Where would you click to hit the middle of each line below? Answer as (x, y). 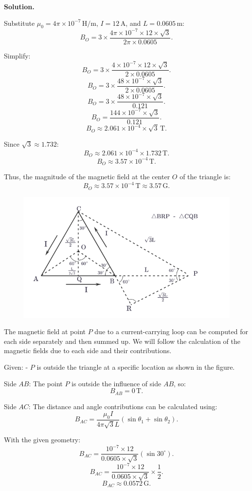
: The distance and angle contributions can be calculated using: (123, 406)
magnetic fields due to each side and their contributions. (88, 350)
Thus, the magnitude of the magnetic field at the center (87, 177)
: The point (46, 383)
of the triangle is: (205, 177)
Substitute (19, 23)
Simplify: (17, 55)
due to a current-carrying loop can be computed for (171, 331)
